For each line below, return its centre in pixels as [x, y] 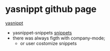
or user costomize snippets [48, 43]
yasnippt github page [51, 9]
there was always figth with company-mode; [59, 38]
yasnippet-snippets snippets [42, 32]
